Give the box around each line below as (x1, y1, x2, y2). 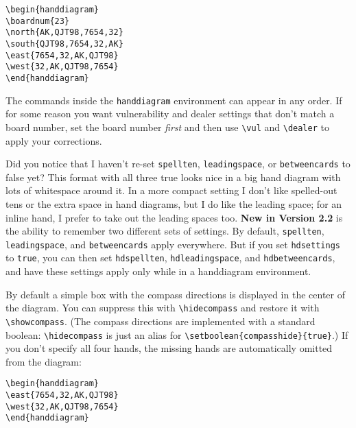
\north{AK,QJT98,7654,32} (5, 27, 123, 38)
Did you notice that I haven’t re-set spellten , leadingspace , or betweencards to (5, 156, 351, 171)
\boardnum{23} (5, 16, 70, 26)
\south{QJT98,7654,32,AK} (5, 38, 123, 49)
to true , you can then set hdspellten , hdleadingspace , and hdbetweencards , (5, 250, 335, 265)
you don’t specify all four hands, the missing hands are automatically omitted (5, 341, 333, 355)
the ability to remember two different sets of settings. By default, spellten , (5, 224, 324, 238)
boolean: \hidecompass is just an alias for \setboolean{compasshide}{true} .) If (5, 327, 348, 342)
